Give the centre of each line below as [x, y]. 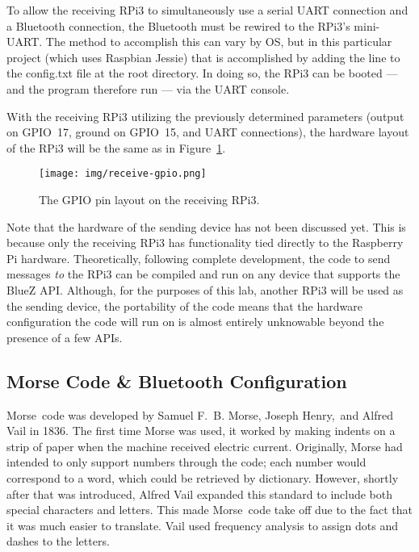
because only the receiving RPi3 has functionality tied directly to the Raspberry [205, 243]
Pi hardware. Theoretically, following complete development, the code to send [199, 258]
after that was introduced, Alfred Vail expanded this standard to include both [200, 493]
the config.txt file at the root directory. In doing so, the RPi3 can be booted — [202, 73]
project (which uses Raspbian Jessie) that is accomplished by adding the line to [203, 57]
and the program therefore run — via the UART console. [148, 88]
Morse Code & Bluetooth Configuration [177, 381]
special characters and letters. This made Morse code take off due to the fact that [209, 510]
